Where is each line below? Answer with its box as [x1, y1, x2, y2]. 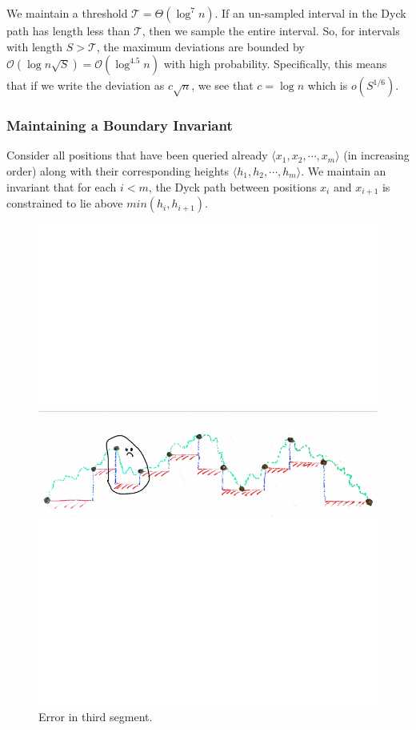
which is [307, 77, 348, 94]
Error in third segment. [38, 708, 153, 724]
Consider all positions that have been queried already [6, 147, 268, 163]
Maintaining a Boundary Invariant [6, 115, 233, 135]
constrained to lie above [6, 195, 123, 212]
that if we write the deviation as [6, 77, 165, 94]
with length [6, 38, 63, 54]
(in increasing [343, 147, 410, 163]
